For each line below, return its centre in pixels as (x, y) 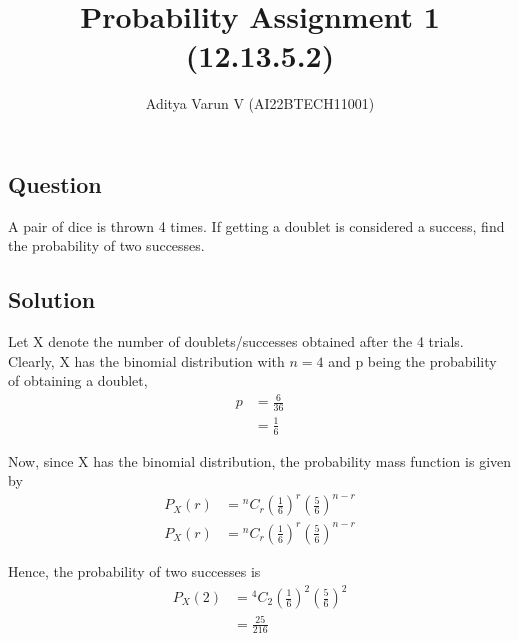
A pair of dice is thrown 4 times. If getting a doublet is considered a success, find (256, 225)
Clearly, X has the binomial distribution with (146, 360)
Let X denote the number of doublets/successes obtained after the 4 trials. (236, 341)
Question (55, 183)
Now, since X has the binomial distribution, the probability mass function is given (260, 460)
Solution (52, 299)
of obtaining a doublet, (78, 380)
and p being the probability (412, 360)
